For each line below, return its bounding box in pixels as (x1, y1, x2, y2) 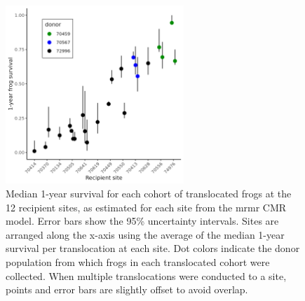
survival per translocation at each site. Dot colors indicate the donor (6, 241, 300, 255)
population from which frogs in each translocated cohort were (6, 254, 270, 269)
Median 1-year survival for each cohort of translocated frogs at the (6, 185, 292, 200)
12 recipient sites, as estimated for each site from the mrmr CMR (6, 199, 287, 214)
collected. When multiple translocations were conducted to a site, (6, 268, 287, 283)
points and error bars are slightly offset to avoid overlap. (6, 282, 248, 297)
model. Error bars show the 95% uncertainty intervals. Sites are (6, 213, 279, 228)
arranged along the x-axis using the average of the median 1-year (6, 227, 285, 241)
